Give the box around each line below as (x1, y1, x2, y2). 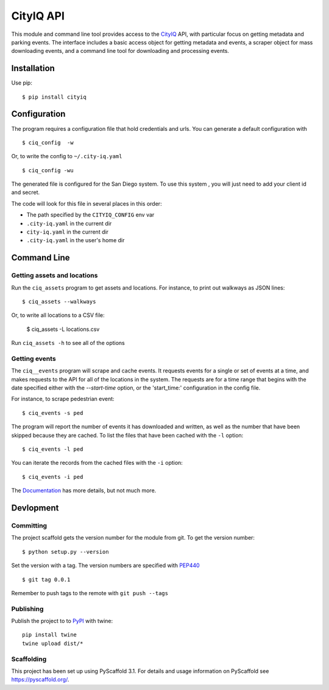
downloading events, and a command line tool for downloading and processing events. (11, 47, 230, 55)
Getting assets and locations (11, 271, 98, 280)
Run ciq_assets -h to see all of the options (11, 340, 125, 347)
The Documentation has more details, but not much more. (11, 487, 157, 494)
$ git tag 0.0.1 (22, 576, 71, 583)
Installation (11, 63, 55, 74)
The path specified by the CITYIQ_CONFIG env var (26, 211, 155, 218)
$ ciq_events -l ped (22, 446, 83, 453)
